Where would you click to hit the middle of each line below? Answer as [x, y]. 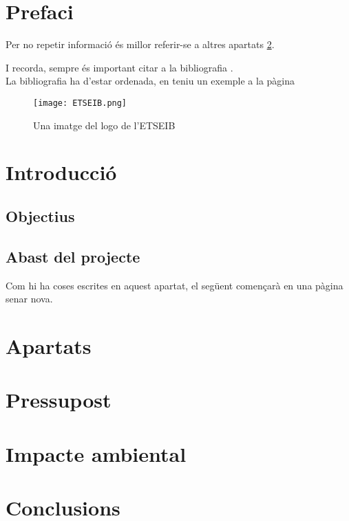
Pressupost [59, 400]
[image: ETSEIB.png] [80, 103]
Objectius [40, 215]
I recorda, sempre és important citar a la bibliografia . [119, 67]
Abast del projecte [73, 256]
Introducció [61, 172]
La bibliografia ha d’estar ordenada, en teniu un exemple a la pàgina [150, 81]
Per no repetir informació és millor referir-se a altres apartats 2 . [140, 44]
